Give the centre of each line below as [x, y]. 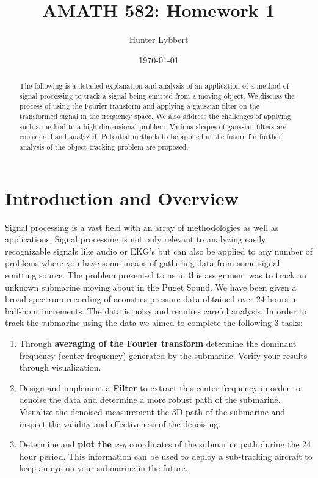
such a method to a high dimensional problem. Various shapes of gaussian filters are [153, 126]
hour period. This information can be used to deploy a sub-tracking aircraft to [166, 456]
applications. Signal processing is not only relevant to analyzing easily [136, 239]
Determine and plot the [65, 444]
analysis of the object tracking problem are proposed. [104, 147]
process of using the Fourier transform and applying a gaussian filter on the [139, 106]
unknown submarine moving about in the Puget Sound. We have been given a [151, 287]
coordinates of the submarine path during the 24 [220, 444]
